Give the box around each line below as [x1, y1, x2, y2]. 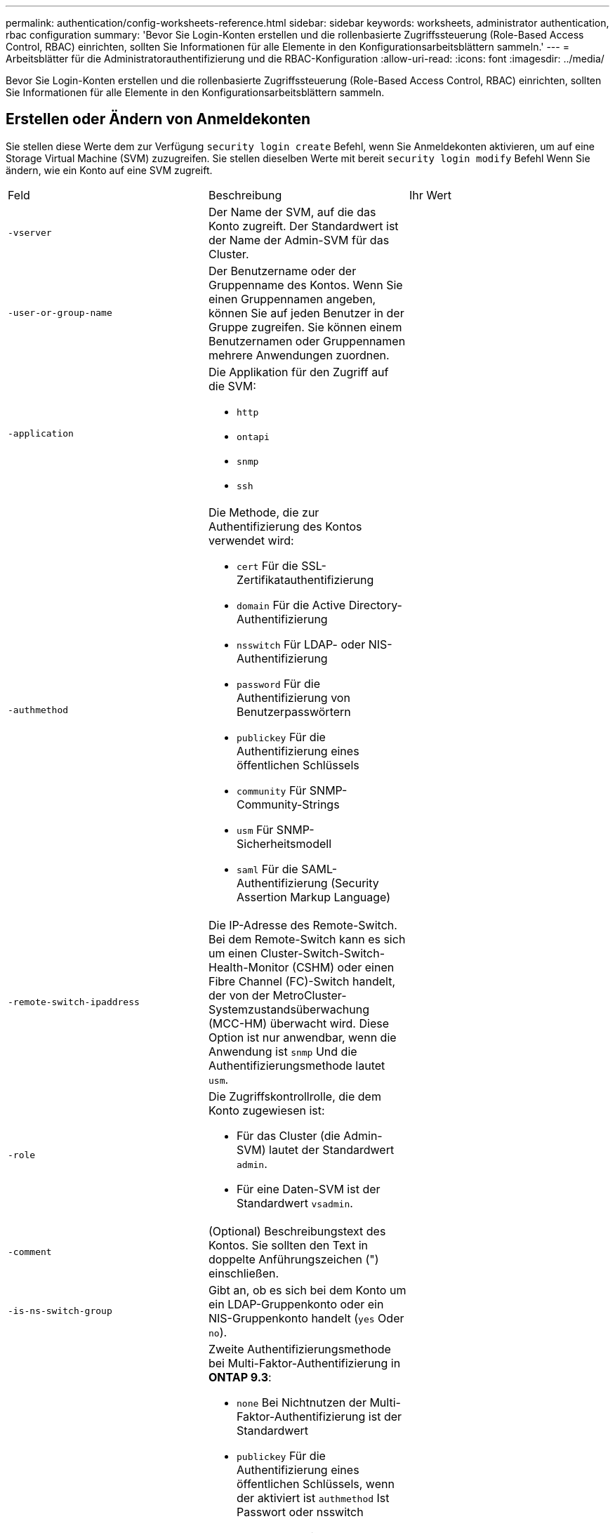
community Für [236, 783, 307, 797]
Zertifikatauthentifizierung [236, 572, 374, 587]
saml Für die [236, 861, 298, 876]
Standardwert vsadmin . [236, 1195, 353, 1210]
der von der [208, 988, 270, 1002]
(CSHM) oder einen [292, 960, 395, 974]
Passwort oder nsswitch [236, 1504, 364, 1519]
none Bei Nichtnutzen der [236, 1395, 366, 1409]
